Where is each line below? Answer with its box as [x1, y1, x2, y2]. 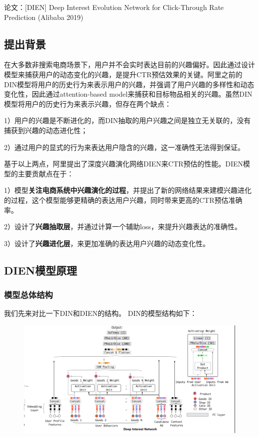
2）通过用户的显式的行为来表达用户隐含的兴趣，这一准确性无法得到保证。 [4, 142, 245, 152]
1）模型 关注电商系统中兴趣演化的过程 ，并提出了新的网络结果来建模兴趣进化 [4, 185, 252, 195]
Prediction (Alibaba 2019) [4, 11, 84, 22]
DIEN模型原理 [4, 262, 77, 278]
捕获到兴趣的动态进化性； [4, 125, 88, 135]
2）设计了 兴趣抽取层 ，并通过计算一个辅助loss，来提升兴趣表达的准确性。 [4, 221, 242, 232]
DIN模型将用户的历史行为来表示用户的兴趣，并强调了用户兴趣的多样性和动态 [4, 79, 255, 89]
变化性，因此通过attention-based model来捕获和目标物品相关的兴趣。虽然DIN [4, 89, 253, 99]
